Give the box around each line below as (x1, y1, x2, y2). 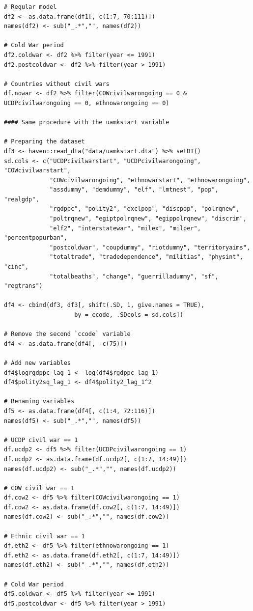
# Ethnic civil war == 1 (4, 532, 85, 540)
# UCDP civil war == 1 (4, 436, 78, 444)
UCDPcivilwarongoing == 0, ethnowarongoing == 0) (4, 99, 169, 107)
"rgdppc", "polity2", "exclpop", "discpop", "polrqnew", (50, 205, 240, 213)
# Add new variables (4, 359, 71, 366)
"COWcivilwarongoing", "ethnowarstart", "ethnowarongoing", (50, 176, 251, 184)
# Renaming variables (4, 398, 75, 405)
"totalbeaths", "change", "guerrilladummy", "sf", (50, 273, 219, 280)
